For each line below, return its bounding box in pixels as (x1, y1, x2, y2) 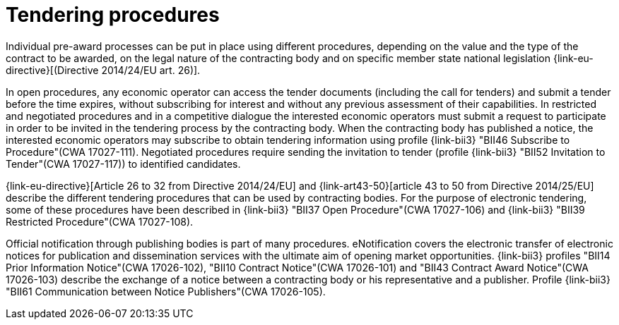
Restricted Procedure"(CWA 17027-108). (6, 215, 194, 228)
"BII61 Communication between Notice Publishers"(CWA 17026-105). (6, 285, 326, 298)
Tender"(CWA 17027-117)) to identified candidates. (6, 157, 241, 170)
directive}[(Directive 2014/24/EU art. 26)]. (6, 63, 201, 76)
